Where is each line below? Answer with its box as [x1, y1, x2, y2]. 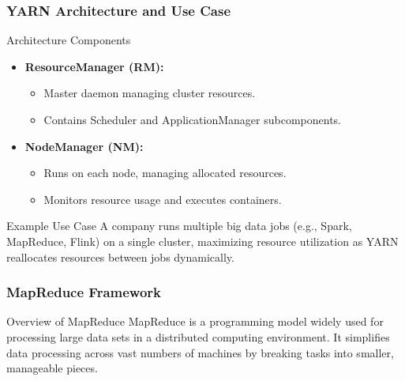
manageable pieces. [6, 360, 98, 376]
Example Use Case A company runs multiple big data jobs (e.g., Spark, [6, 217, 352, 234]
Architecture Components [6, 32, 131, 48]
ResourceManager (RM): [24, 58, 164, 74]
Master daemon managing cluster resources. [43, 85, 256, 101]
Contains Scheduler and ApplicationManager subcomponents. [43, 111, 342, 127]
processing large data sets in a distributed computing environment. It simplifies [6, 328, 390, 345]
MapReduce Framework [6, 282, 161, 302]
